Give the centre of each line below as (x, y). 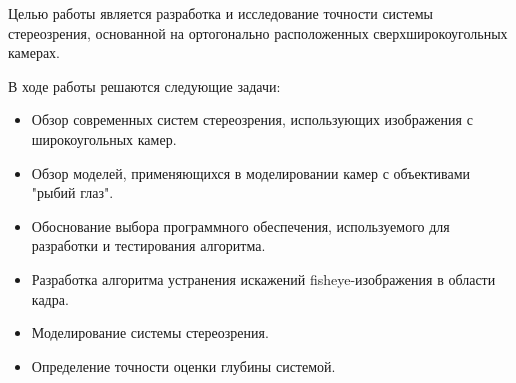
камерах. (34, 52)
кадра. (50, 298)
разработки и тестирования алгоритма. (148, 245)
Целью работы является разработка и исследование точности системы (220, 13)
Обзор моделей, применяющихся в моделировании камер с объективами (250, 172)
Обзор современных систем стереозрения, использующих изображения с (252, 119)
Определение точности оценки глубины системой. (183, 365)
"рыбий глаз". (72, 192)
